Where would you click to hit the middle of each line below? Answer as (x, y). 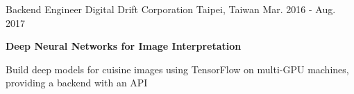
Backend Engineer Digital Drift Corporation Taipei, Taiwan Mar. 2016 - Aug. (171, 9)
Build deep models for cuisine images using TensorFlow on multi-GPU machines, (177, 69)
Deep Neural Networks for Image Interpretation (124, 46)
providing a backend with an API (77, 83)
